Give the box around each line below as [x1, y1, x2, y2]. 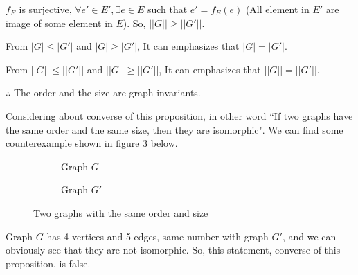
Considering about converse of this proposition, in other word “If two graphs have [6, 108, 353, 123]
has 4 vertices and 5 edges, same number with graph [46, 229, 269, 243]
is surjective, [19, 2, 72, 16]
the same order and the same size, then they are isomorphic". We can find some [6, 122, 343, 136]
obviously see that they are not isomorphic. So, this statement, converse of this [6, 242, 341, 257]
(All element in [245, 2, 310, 16]
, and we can [282, 229, 337, 243]
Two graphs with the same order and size [33, 205, 208, 220]
